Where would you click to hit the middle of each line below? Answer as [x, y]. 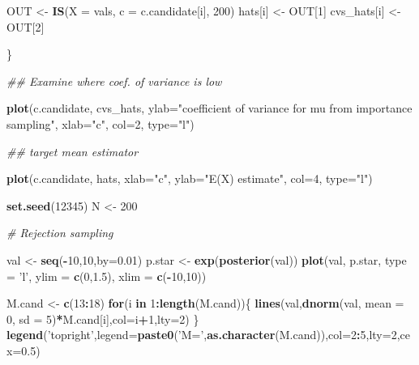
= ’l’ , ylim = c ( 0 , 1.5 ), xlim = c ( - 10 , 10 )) [107, 276]
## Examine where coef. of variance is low [114, 81]
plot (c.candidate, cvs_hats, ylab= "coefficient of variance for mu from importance [209, 108]
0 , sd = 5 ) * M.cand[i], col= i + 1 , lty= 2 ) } [103, 318]
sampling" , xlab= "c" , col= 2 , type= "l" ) [100, 123]
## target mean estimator [73, 151]
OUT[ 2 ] [26, 26]
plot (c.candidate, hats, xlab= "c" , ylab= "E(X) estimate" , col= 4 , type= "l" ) [190, 178]
